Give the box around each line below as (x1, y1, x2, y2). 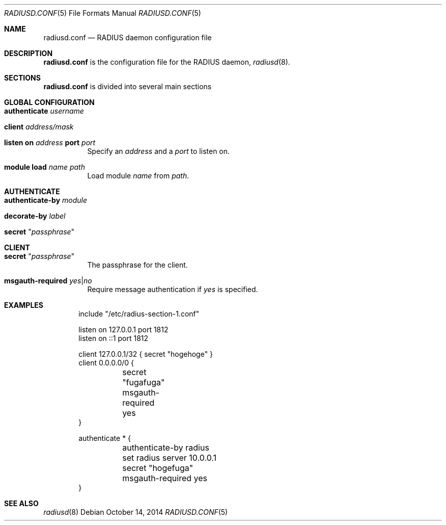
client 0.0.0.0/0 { (78, 358, 134, 367)
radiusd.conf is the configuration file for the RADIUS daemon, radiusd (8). (43, 58, 290, 66)
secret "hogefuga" (122, 463, 193, 473)
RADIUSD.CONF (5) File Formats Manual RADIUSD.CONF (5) (4, 9, 201, 17)
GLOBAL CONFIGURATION (4, 98, 95, 107)
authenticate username (4, 107, 84, 115)
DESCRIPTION (4, 49, 53, 58)
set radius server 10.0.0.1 (122, 453, 217, 463)
